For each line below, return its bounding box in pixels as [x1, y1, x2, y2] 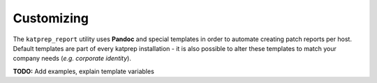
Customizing [13, 10, 89, 26]
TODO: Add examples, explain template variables [13, 67, 155, 75]
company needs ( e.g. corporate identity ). [13, 54, 132, 63]
